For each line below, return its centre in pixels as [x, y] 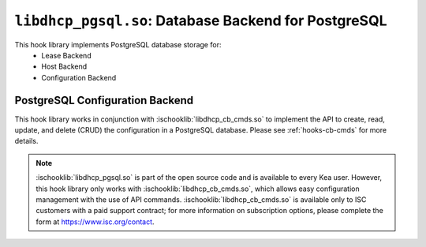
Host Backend [64, 66]
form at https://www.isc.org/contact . [95, 222]
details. [26, 141]
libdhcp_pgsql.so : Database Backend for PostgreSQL [201, 21]
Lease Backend [66, 55]
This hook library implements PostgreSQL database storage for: [118, 44]
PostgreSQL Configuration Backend [104, 100]
